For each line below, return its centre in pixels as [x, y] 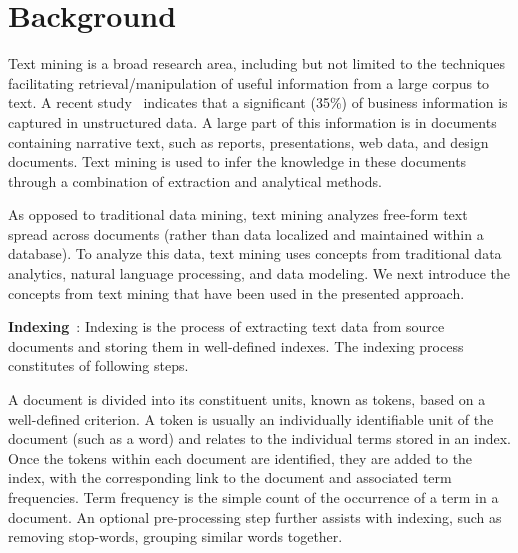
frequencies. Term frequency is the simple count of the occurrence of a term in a [253, 497]
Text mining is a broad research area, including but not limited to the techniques [257, 63]
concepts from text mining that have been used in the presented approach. [236, 292]
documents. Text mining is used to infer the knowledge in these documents [237, 161]
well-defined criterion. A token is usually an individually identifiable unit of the [251, 418]
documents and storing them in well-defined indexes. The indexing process [236, 345]
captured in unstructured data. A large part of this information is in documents [252, 121]
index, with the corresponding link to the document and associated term [230, 477]
